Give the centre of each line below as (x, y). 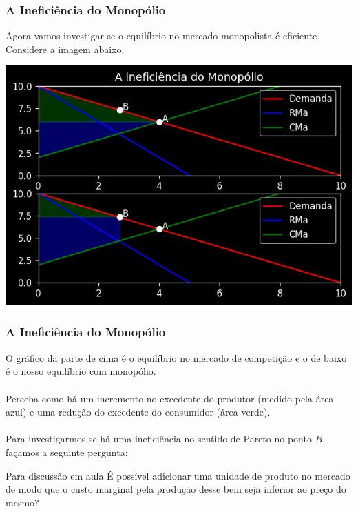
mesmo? (22, 502)
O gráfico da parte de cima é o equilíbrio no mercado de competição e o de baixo (176, 357)
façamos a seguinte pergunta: (67, 452)
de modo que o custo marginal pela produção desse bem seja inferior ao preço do (176, 489)
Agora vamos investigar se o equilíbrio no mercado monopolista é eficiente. (163, 35)
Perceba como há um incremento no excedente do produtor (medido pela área (170, 398)
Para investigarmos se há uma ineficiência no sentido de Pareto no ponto (159, 439)
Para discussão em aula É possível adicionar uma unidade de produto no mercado (178, 475)
